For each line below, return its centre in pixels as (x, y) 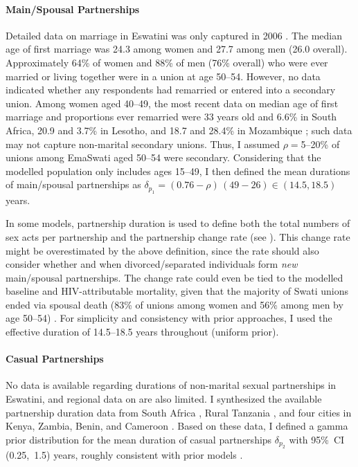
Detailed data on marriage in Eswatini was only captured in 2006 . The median (174, 35)
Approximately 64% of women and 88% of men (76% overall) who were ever (167, 62)
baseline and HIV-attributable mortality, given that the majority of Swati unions (177, 291)
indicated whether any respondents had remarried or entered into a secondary (171, 90)
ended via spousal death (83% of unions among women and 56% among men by (174, 304)
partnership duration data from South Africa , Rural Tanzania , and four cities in (179, 412)
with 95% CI (317, 439)
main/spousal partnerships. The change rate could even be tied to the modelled (174, 277)
